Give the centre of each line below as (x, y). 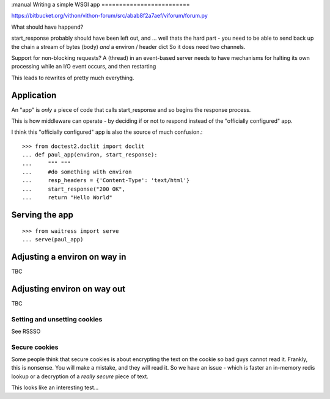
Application (34, 95)
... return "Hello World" (68, 198)
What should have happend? (47, 27)
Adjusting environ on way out (68, 289)
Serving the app (42, 215)
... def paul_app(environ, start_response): (90, 155)
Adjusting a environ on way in (69, 257)
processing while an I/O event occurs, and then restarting (84, 67)
